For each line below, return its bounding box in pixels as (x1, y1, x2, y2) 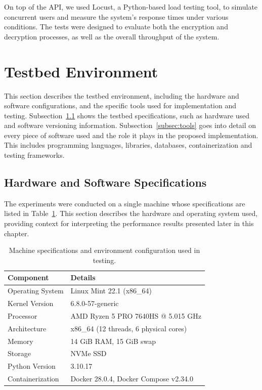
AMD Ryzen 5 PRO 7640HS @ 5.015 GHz (70, 310, 201, 321)
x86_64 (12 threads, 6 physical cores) (70, 323, 187, 333)
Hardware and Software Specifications (4, 175, 207, 190)
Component (8, 272, 49, 283)
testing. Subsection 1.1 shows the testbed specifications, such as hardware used (4, 110, 250, 120)
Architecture (8, 323, 47, 333)
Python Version (8, 361, 56, 371)
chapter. (4, 228, 29, 238)
